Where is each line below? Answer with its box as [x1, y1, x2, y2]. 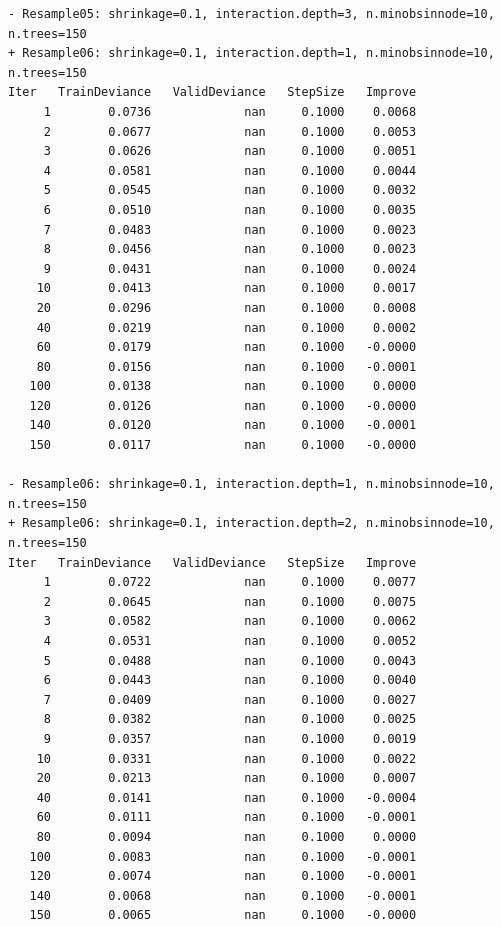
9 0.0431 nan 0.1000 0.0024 [43, 261, 417, 276]
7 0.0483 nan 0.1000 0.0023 [43, 222, 417, 237]
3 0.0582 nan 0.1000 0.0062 [43, 614, 417, 629]
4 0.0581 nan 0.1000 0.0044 [43, 163, 417, 178]
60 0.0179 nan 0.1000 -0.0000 [36, 340, 417, 355]
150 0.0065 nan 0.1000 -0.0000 [29, 908, 417, 923]
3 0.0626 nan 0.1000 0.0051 [43, 144, 417, 159]
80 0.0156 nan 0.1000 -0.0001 [36, 359, 417, 374]
